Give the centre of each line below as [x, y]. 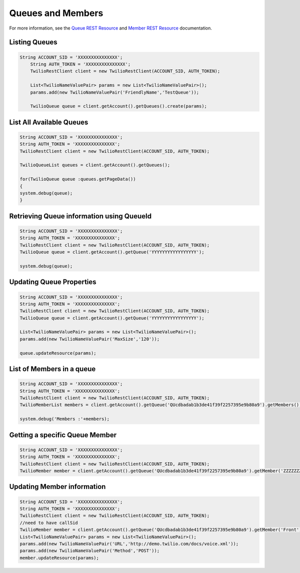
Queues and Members [56, 13]
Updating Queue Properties [53, 282]
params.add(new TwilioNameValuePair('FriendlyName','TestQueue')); [115, 92]
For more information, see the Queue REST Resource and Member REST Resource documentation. [111, 28]
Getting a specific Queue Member [63, 435]
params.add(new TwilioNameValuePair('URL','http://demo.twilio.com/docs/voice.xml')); [129, 544]
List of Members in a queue [52, 369]
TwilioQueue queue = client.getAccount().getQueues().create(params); [119, 106]
